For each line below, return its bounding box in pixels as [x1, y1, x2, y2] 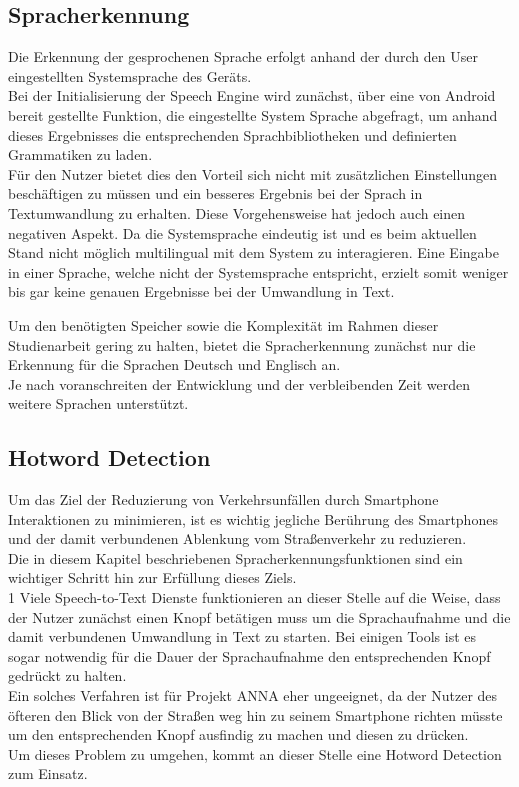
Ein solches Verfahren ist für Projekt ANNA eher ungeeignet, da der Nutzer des [8, 685, 498, 706]
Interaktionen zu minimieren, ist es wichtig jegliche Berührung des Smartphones [8, 508, 498, 529]
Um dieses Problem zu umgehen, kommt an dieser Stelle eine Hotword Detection [8, 743, 502, 764]
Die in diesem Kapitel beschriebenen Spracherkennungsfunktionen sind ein [8, 547, 463, 568]
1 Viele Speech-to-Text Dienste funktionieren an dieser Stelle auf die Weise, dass [8, 587, 501, 608]
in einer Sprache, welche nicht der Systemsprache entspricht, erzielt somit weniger [8, 261, 509, 282]
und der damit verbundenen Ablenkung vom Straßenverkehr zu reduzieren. [8, 528, 467, 549]
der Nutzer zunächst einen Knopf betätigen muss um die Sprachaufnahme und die [8, 606, 511, 627]
